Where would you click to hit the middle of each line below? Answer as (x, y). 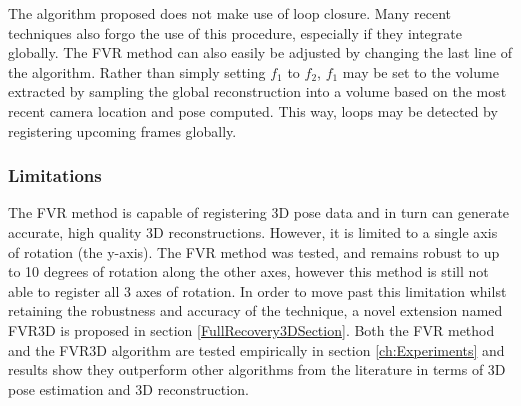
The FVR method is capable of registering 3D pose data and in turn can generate (259, 212)
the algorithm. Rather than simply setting (137, 71)
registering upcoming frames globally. (122, 130)
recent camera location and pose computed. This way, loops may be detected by (253, 110)
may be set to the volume (420, 71)
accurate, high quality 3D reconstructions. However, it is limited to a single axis (253, 231)
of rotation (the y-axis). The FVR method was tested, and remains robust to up (254, 251)
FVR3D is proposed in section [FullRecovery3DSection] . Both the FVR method (251, 329)
